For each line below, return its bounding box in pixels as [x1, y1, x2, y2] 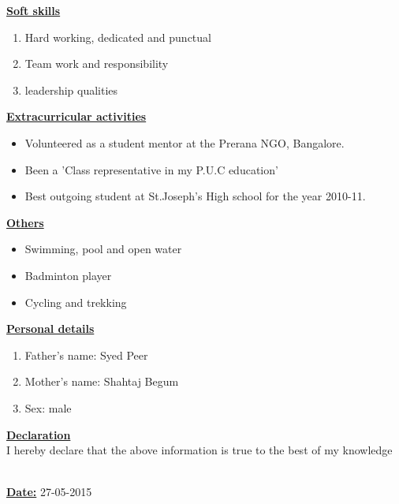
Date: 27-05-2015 [6, 483, 92, 500]
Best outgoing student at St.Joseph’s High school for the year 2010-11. [24, 188, 366, 204]
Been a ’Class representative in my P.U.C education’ [24, 161, 278, 177]
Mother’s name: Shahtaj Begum [24, 373, 179, 390]
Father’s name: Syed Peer [24, 346, 148, 363]
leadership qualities [24, 81, 118, 98]
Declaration [6, 426, 71, 442]
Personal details [6, 320, 95, 337]
